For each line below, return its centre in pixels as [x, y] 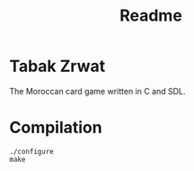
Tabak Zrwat [57, 66]
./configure [31, 151]
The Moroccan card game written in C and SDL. [97, 91]
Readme [151, 16]
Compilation [56, 128]
